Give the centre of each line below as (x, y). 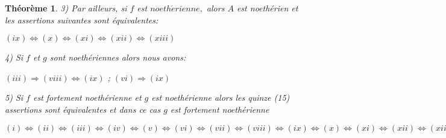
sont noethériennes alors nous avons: (118, 57)
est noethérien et (267, 8)
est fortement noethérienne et (87, 97)
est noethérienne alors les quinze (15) (221, 97)
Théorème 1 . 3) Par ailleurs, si (66, 8)
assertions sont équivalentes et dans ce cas (83, 109)
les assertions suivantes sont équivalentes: (82, 19)
